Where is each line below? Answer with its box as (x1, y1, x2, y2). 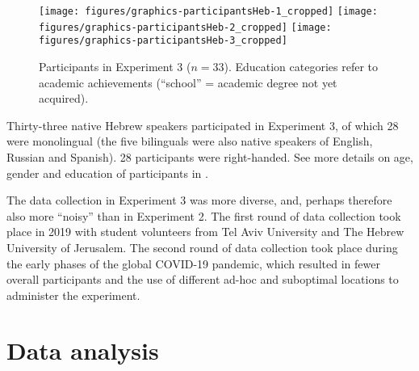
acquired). (39, 90, 89, 107)
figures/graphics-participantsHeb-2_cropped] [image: (39, 21, 332, 33)
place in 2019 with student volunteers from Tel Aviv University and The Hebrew (6, 223, 404, 240)
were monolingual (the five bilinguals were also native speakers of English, (6, 133, 373, 150)
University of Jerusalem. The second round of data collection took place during (6, 238, 398, 255)
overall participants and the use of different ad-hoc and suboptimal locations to (6, 271, 399, 288)
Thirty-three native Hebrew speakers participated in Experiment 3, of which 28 (6, 116, 399, 133)
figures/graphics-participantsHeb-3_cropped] (39, 35, 287, 47)
